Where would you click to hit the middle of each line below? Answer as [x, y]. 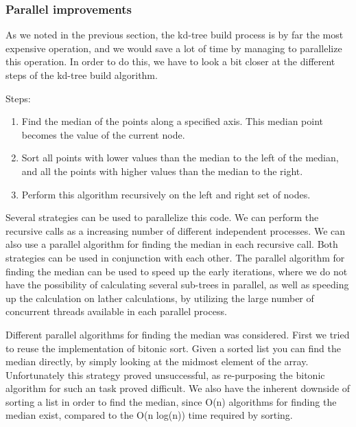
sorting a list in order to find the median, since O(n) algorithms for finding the [171, 401]
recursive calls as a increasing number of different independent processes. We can [176, 230]
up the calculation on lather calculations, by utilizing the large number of [160, 298]
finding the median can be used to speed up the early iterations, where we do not [177, 271]
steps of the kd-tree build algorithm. [82, 75]
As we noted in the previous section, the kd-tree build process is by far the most [175, 35]
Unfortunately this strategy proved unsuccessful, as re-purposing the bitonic [165, 374]
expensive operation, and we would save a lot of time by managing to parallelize [174, 48]
